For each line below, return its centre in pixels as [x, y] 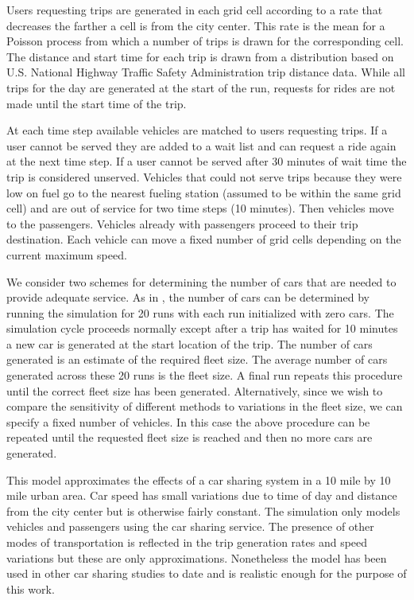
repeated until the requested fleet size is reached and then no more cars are [190, 437]
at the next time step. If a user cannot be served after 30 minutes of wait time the [207, 161]
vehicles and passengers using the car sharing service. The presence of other [190, 526]
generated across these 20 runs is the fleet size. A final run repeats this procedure [205, 375]
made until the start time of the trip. [97, 103]
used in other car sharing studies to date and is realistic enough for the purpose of [207, 573]
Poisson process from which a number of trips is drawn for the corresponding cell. [205, 41]
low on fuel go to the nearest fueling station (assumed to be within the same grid [204, 192]
